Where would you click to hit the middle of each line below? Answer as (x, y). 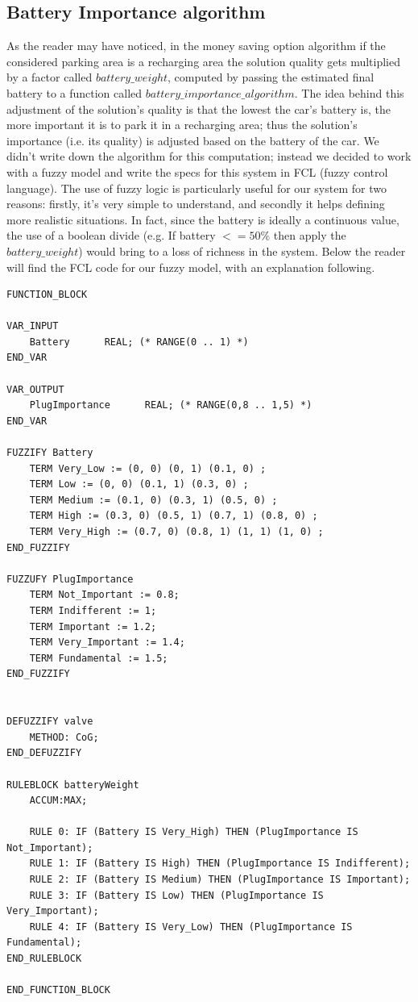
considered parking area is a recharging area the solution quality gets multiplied (204, 61)
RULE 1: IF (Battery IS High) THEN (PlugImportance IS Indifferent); (220, 864)
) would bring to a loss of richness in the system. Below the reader (242, 250)
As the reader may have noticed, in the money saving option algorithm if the (196, 46)
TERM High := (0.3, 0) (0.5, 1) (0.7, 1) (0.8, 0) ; (174, 516)
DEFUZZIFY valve (50, 722)
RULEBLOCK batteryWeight (73, 785)
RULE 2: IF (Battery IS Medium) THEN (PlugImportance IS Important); (220, 880)
